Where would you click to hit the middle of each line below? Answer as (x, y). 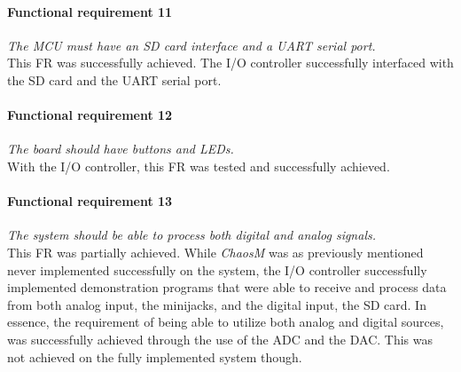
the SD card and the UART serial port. (114, 79)
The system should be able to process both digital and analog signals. (191, 235)
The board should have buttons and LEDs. (121, 149)
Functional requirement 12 (90, 115)
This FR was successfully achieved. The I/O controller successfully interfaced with (230, 63)
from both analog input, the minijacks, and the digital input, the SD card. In (217, 304)
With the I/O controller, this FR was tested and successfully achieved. (199, 166)
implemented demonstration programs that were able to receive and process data (227, 287)
